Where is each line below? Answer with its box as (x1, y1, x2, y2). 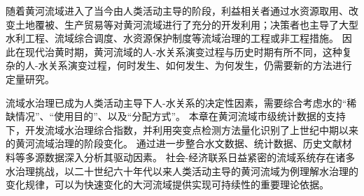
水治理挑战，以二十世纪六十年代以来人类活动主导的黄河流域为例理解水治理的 (6, 163, 358, 178)
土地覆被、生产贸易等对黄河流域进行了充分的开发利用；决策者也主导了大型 (15, 17, 358, 31)
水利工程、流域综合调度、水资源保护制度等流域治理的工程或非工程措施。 (6, 31, 339, 45)
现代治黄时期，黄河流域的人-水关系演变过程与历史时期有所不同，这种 (24, 44, 342, 59)
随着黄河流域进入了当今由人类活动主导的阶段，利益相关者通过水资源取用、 (6, 3, 349, 17)
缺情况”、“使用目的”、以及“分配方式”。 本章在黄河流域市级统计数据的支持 (6, 109, 346, 123)
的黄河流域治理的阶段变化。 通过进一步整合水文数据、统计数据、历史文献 (6, 136, 342, 151)
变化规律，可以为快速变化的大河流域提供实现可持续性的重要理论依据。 (6, 177, 329, 192)
